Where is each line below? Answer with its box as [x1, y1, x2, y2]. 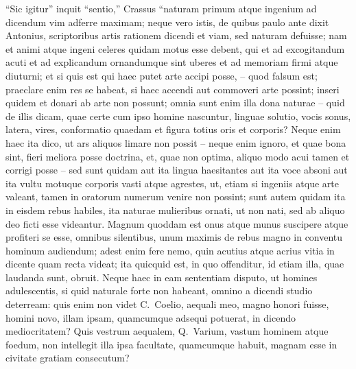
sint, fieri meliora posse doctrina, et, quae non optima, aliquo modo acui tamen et [5, 149, 350, 163]
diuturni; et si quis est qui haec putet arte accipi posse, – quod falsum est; [5, 68, 318, 82]
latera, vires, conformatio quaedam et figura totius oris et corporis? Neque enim [5, 122, 341, 136]
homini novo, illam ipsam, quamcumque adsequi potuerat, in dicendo [5, 310, 296, 324]
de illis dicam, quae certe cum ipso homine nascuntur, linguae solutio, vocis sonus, [5, 108, 351, 123]
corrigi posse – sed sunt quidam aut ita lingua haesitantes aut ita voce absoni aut [5, 163, 348, 177]
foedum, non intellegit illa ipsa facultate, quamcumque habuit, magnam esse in [5, 337, 337, 351]
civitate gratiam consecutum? [5, 350, 130, 365]
